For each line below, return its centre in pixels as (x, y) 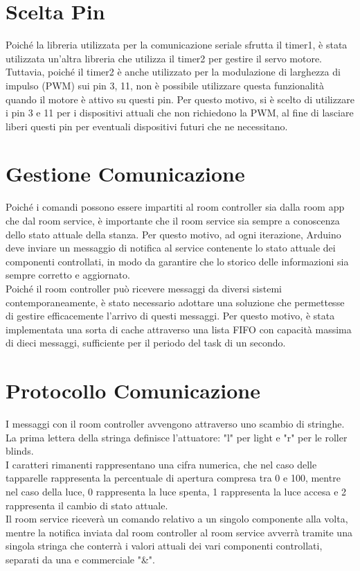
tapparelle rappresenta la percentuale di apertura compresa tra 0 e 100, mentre (173, 478)
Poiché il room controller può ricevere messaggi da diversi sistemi (144, 288)
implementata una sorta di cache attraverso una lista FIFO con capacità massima (179, 329)
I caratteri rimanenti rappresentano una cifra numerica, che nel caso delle (161, 464)
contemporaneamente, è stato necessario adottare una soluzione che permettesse (175, 302)
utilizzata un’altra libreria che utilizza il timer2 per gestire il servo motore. (164, 58)
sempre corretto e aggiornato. (68, 275)
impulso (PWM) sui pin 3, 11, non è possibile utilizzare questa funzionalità (165, 85)
